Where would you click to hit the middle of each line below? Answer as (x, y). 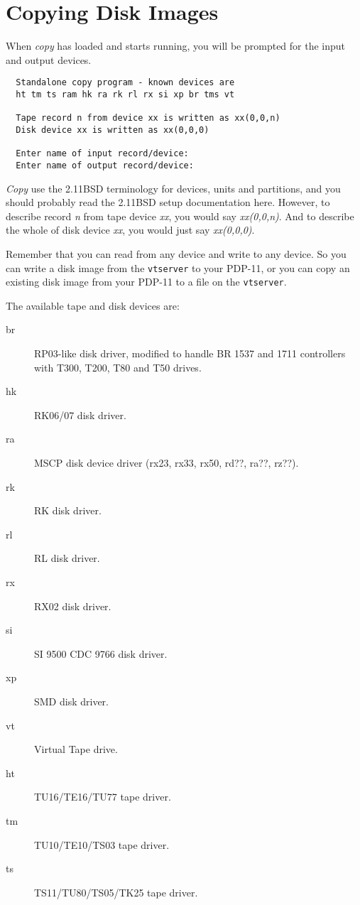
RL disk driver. (67, 558)
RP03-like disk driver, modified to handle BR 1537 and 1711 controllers (190, 353)
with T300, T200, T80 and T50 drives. (118, 367)
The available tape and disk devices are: (93, 305)
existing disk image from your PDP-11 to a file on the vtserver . (146, 282)
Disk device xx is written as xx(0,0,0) (113, 130)
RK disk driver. (68, 510)
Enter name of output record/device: (105, 165)
